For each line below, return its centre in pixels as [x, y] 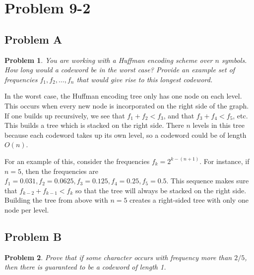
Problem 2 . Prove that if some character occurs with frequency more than [118, 257]
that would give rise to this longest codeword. [145, 79]
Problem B [33, 236]
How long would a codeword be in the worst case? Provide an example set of [120, 70]
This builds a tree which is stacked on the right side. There [94, 125]
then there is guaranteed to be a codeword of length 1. [85, 267]
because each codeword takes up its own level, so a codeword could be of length [126, 135]
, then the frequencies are [60, 171]
